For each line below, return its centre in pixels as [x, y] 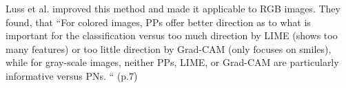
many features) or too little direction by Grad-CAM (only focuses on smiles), [169, 48]
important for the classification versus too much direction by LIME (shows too [172, 35]
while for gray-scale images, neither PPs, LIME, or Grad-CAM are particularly [172, 62]
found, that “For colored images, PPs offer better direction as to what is [158, 22]
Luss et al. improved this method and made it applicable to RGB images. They [173, 8]
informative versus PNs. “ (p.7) [72, 75]
